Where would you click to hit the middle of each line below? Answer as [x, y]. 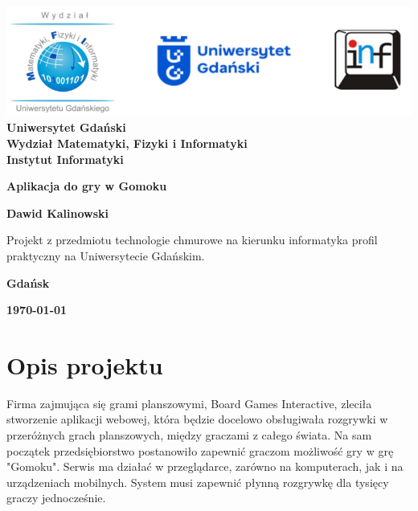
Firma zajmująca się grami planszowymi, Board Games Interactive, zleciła [189, 403]
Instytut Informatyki [65, 159]
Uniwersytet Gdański [66, 127]
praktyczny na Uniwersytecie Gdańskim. [106, 255]
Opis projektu [85, 364]
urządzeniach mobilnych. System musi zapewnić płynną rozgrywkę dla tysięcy [198, 482]
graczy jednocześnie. [56, 498]
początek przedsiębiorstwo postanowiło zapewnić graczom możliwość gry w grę [200, 450]
